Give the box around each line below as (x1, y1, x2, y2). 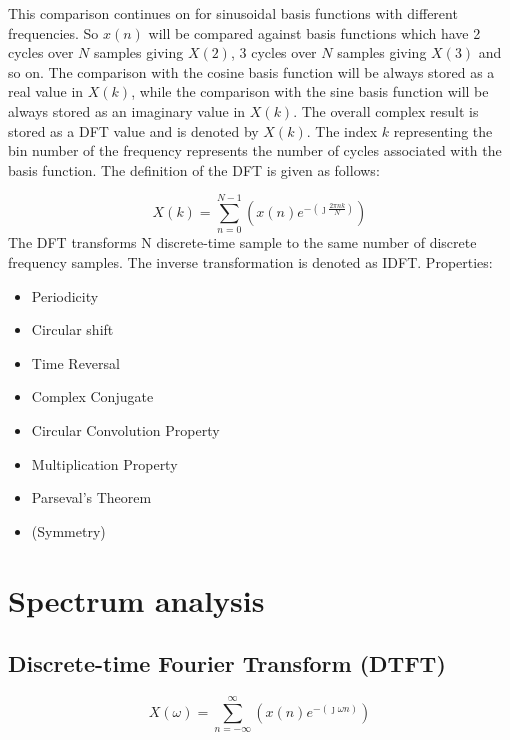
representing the (393, 120, 493, 141)
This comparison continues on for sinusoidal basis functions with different (8, 3, 458, 23)
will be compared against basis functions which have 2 (148, 22, 481, 43)
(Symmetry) (31, 520, 106, 541)
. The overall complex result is (293, 100, 479, 121)
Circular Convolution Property (31, 420, 220, 441)
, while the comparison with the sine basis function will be (131, 81, 489, 102)
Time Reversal (31, 352, 120, 373)
